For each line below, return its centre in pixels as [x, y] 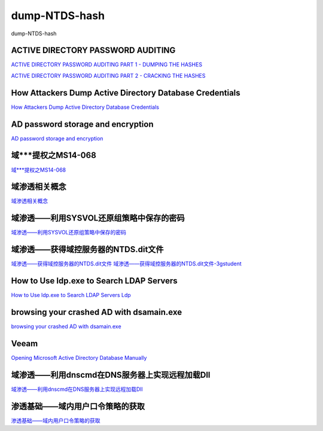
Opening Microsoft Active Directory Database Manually [79, 358]
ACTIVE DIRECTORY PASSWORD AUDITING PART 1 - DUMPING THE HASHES [107, 65]
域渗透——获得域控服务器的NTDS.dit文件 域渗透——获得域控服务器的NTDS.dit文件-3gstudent [126, 264]
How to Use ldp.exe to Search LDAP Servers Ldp [71, 295]
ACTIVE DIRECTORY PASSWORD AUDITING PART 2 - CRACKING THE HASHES [108, 75]
